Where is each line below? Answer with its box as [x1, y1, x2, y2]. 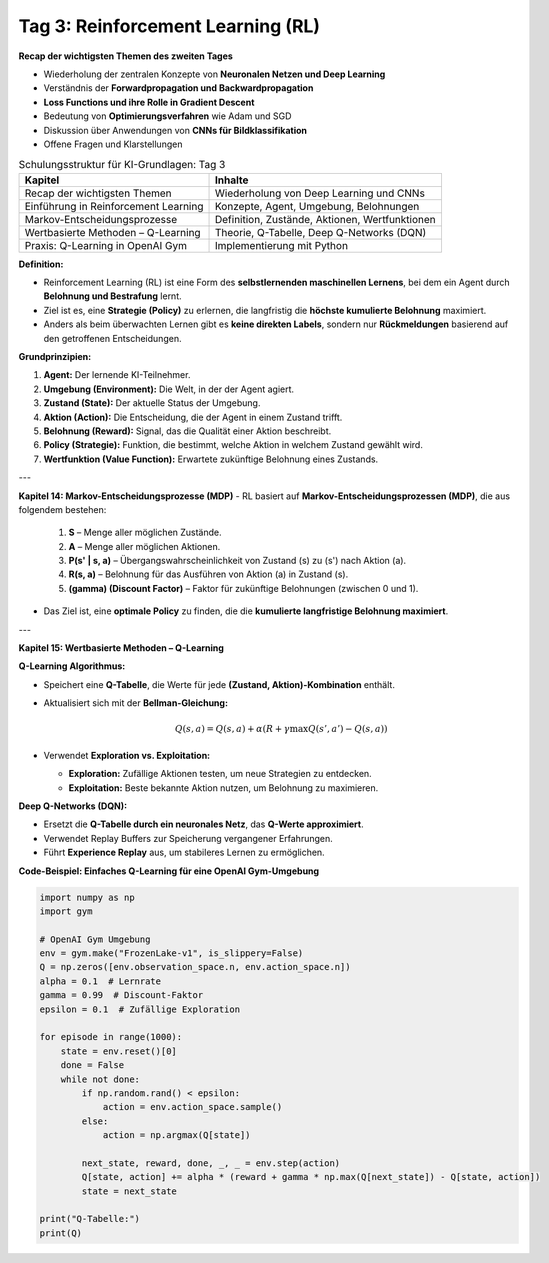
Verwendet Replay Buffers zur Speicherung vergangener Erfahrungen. [43, 832, 334, 844]
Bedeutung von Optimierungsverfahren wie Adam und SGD [43, 110, 292, 122]
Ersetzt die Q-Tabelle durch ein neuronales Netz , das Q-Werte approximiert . [43, 818, 364, 830]
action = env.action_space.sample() [102, 1101, 283, 1113]
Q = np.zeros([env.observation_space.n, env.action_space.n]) [39, 961, 351, 973]
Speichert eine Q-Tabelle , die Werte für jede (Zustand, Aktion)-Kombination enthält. [43, 678, 395, 690]
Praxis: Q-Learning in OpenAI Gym [24, 238, 188, 252]
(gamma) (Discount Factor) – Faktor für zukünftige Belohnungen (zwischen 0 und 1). [68, 582, 419, 594]
